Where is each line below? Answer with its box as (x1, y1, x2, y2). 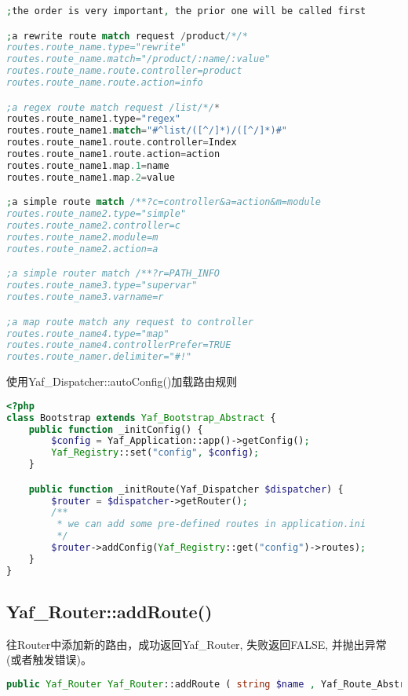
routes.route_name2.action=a (6, 243, 158, 255)
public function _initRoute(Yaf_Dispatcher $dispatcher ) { (28, 483, 344, 495)
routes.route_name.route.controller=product (6, 65, 242, 77)
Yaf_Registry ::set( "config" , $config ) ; (51, 447, 260, 459)
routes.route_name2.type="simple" (6, 208, 187, 220)
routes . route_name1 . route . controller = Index (6, 137, 237, 148)
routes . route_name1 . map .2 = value (6, 171, 175, 183)
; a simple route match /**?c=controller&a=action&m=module (6, 196, 321, 208)
